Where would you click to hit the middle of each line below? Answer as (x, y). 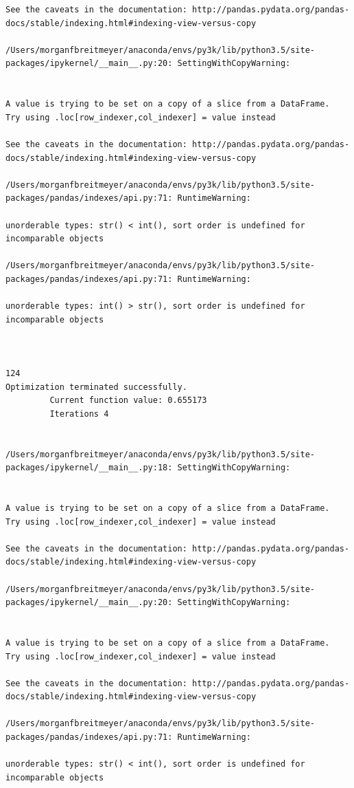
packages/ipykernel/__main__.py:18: (89, 468)
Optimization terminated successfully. (96, 387)
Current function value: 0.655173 (128, 401)
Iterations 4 (79, 414)
